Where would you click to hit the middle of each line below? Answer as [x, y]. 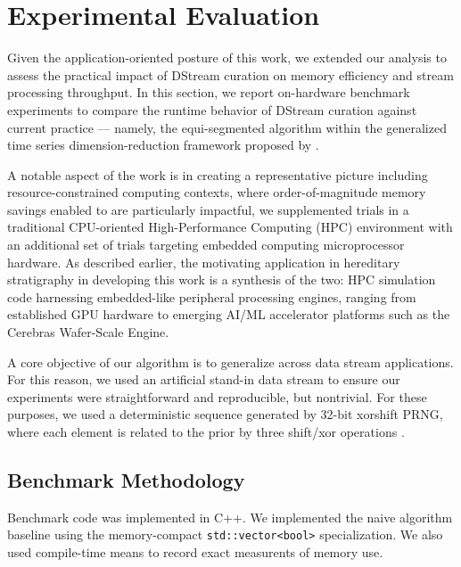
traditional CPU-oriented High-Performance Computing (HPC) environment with [230, 227]
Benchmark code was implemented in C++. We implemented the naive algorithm [230, 517]
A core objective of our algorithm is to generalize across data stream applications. [230, 362]
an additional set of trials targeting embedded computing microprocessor [206, 245]
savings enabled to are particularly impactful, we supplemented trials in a [208, 209]
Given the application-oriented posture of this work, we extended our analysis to [227, 58]
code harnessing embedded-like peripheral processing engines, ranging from [212, 296]
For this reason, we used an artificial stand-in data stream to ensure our [204, 379]
